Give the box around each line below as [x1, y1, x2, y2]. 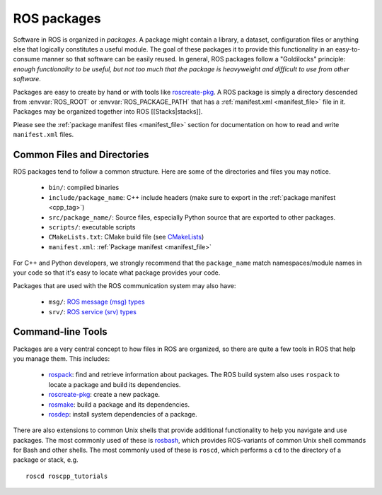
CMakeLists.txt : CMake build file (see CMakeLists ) [48, 233, 204, 241]
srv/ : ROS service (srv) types [48, 307, 137, 316]
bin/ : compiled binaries [48, 184, 120, 192]
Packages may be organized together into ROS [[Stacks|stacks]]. [13, 107, 203, 116]
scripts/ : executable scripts [48, 222, 136, 231]
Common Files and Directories [13, 148, 149, 160]
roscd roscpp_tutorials [25, 472, 108, 480]
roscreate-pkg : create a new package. [48, 390, 161, 399]
